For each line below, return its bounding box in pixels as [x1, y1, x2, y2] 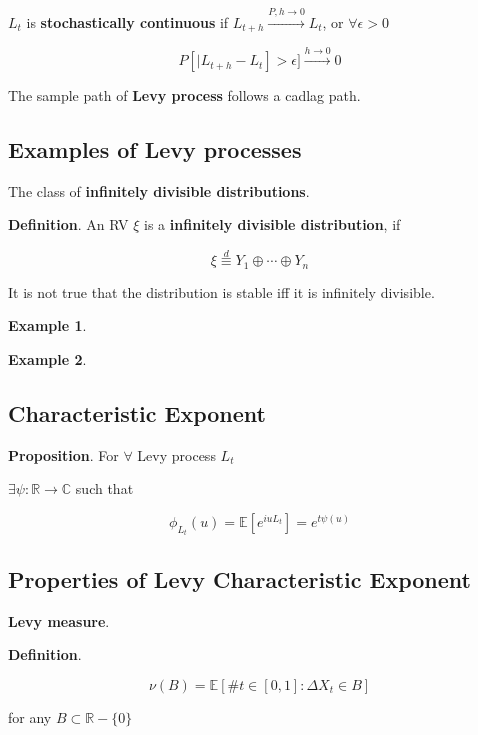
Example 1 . [8, 315, 87, 336]
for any [8, 706, 52, 727]
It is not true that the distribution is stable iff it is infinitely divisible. [8, 281, 435, 302]
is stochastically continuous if [26, 11, 229, 32]
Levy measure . [8, 610, 110, 631]
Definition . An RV [8, 214, 129, 235]
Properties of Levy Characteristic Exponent [8, 563, 471, 594]
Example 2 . [8, 348, 87, 369]
